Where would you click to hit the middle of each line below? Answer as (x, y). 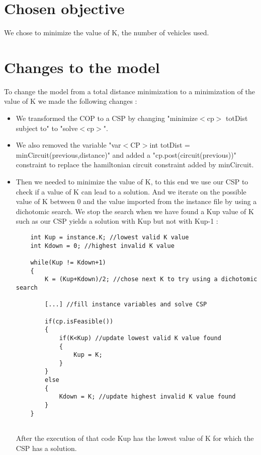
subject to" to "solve (47, 128)
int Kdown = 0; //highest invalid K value (102, 246)
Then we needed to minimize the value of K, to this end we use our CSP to (132, 181)
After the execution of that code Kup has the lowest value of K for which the (135, 438)
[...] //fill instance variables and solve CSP (126, 305)
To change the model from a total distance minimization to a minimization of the (130, 91)
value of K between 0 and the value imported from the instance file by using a (136, 201)
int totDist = (170, 145)
